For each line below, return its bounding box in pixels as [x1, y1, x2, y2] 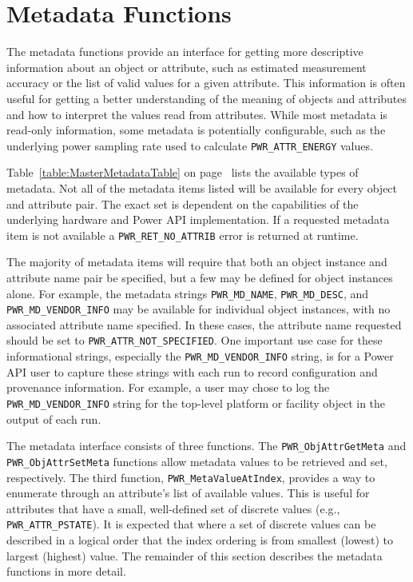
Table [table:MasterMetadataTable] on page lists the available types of [6, 164, 359, 181]
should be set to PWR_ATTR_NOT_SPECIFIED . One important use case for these [6, 332, 383, 349]
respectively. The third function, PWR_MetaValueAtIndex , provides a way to [6, 468, 375, 485]
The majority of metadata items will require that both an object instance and [6, 253, 387, 270]
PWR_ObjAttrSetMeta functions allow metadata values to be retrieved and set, [6, 452, 387, 469]
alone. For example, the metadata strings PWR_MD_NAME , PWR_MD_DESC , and [6, 285, 369, 301]
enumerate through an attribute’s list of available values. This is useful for [6, 484, 370, 501]
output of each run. [6, 410, 101, 427]
